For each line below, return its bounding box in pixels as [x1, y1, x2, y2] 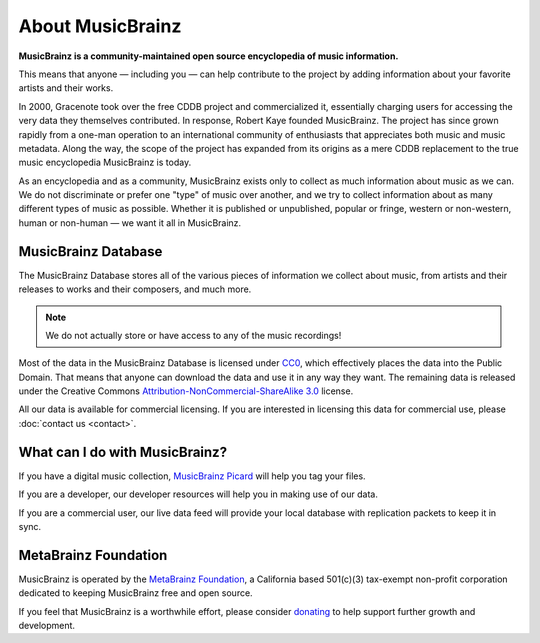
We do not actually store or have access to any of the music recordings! [45, 329, 342, 341]
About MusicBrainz [18, 15, 182, 37]
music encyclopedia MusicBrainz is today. [18, 156, 192, 169]
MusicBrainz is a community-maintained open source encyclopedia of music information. [18, 50, 399, 62]
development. [18, 620, 75, 632]
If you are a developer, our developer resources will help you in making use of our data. [18, 488, 379, 500]
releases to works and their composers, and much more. [18, 283, 252, 295]
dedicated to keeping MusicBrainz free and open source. [18, 587, 254, 599]
